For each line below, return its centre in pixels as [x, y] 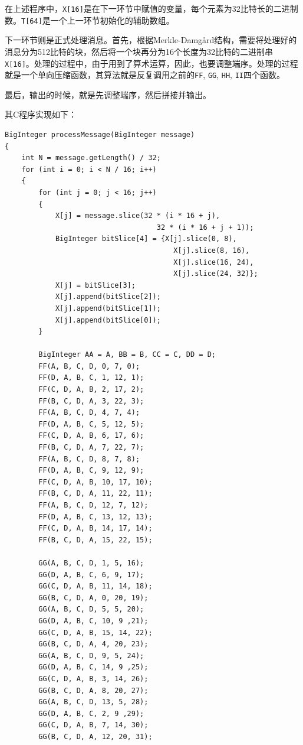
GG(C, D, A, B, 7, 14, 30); [93, 725]
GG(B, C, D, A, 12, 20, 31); [95, 736]
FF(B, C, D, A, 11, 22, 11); [95, 494]
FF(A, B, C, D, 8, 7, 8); [89, 459]
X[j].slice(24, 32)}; [216, 274]
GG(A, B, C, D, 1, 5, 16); [91, 563]
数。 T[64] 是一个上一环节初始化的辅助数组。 [90, 20]
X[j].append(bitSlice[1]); [108, 308]
